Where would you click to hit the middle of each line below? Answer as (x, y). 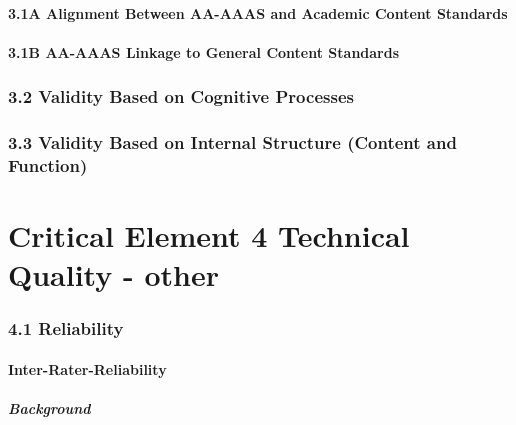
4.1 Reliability (66, 328)
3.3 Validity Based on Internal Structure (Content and (232, 142)
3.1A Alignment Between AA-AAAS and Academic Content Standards (258, 12)
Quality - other (113, 274)
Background (49, 408)
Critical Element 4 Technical (209, 235)
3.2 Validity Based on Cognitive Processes (181, 96)
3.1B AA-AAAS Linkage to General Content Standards (204, 51)
